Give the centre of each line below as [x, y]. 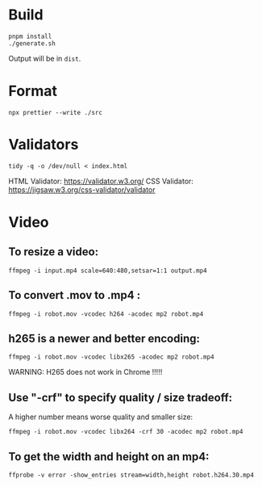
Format [33, 91]
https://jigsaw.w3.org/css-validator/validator [82, 189]
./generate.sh [32, 43]
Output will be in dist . [45, 58]
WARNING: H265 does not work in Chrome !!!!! [85, 372]
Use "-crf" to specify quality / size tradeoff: [121, 397]
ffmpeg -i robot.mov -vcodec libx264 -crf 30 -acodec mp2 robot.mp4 [126, 432]
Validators [44, 145]
